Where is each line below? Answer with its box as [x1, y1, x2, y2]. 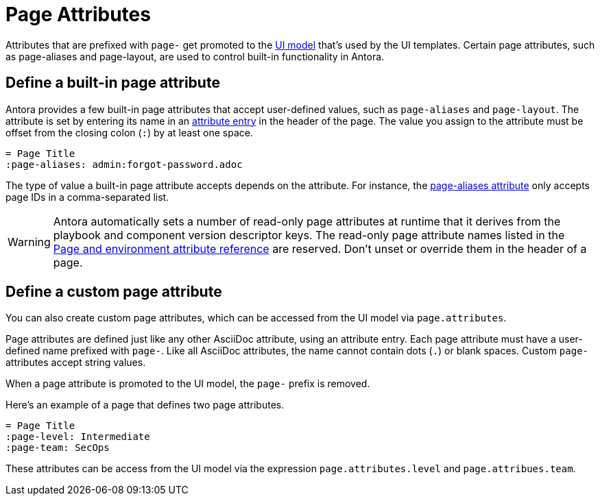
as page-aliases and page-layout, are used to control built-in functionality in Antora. [5, 50, 385, 62]
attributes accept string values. [5, 356, 146, 369]
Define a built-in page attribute [5, 74, 220, 92]
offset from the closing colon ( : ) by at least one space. [5, 126, 253, 138]
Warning [8, 234, 51, 249]
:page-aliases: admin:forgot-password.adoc [5, 158, 243, 170]
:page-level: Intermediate [5, 431, 150, 443]
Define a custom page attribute [5, 283, 222, 301]
